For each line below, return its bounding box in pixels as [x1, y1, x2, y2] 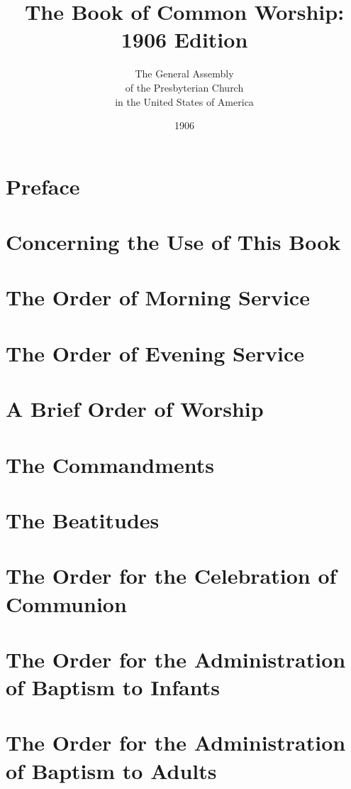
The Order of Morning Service [6, 283, 310, 312]
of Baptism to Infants [6, 673, 220, 702]
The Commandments [6, 450, 215, 479]
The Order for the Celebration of [6, 561, 337, 590]
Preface [6, 171, 80, 200]
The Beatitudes [6, 505, 160, 534]
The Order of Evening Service [6, 338, 305, 367]
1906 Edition [121, 25, 248, 54]
